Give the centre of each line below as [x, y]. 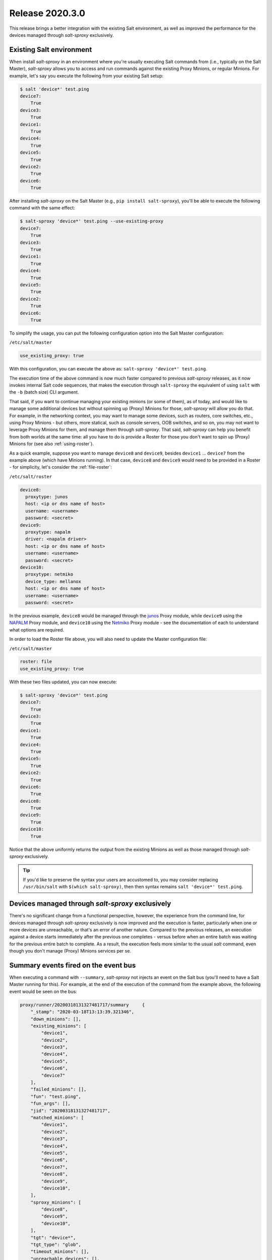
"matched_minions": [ [57, 1117]
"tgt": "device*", [53, 1238]
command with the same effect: [42, 208]
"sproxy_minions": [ [56, 1202]
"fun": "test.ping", [56, 1096]
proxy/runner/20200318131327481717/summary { [82, 1005]
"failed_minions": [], [58, 1089]
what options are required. [37, 629]
